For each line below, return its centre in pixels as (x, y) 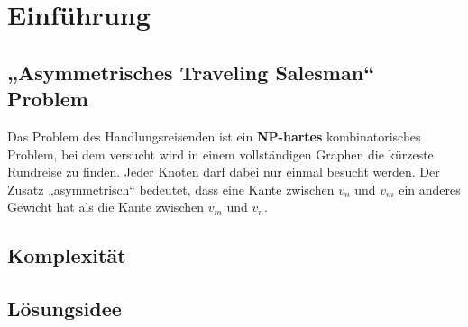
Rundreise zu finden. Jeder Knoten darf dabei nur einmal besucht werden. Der (224, 172)
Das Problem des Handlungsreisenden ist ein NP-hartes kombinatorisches (214, 136)
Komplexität (67, 255)
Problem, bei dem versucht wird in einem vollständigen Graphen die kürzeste (220, 154)
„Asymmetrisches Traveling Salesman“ (191, 72)
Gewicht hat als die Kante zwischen (106, 207)
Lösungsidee (64, 309)
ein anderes (430, 189)
